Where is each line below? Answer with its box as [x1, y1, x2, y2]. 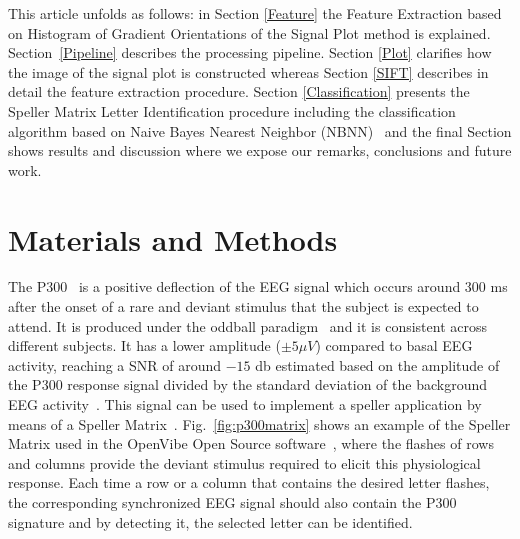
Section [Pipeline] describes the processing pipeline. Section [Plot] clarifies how [8, 42, 492, 63]
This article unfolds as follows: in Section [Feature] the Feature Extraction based [8, 3, 502, 23]
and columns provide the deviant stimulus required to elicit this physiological [8, 452, 481, 473]
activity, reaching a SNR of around [8, 354, 222, 375]
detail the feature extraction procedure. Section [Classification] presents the [8, 81, 470, 102]
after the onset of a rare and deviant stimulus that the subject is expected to [8, 296, 479, 317]
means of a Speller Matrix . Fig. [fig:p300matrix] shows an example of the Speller [8, 413, 511, 434]
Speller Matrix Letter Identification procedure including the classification [8, 100, 456, 121]
